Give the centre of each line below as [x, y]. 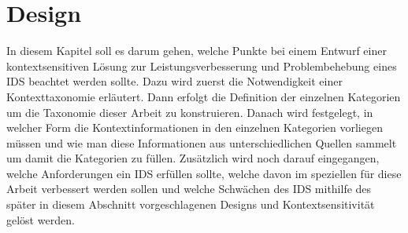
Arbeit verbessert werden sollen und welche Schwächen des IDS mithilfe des [189, 189]
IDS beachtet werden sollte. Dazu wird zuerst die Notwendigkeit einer [174, 81]
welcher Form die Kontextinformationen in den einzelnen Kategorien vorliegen [195, 127]
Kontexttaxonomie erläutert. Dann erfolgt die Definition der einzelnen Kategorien [204, 96]
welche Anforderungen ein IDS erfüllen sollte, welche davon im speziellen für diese [204, 173]
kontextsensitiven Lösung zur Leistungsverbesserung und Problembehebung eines [202, 66]
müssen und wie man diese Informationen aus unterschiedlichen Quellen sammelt [202, 142]
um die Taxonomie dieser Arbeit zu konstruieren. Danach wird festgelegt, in [190, 112]
